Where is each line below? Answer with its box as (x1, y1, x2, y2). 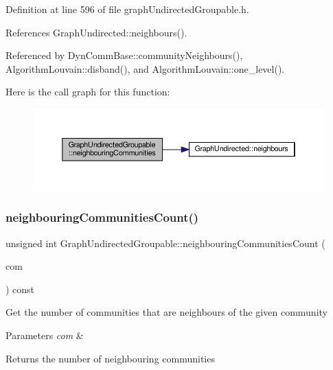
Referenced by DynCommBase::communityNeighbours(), (5, 48, 243, 62)
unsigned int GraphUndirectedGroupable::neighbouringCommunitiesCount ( (5, 235, 325, 250)
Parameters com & (5, 327, 84, 342)
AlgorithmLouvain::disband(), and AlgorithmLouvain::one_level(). (5, 61, 285, 76)
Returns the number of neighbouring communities (5, 351, 215, 365)
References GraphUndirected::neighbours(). (5, 25, 187, 39)
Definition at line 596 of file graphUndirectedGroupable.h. (5, 2, 249, 16)
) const (5, 281, 35, 296)
